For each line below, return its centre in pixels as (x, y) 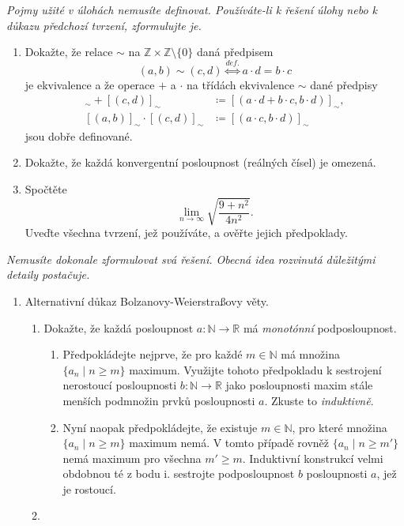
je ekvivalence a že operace (90, 84)
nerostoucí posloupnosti (120, 385)
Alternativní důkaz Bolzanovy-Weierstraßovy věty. (147, 301)
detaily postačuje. (48, 274)
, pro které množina (340, 427)
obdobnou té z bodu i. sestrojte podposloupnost (179, 473)
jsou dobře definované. (79, 135)
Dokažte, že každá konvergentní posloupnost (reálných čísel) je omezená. (200, 162)
